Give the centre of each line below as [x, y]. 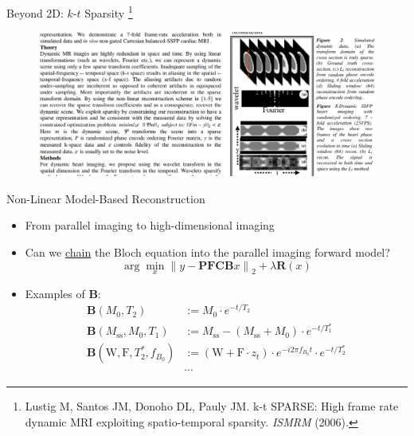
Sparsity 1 [109, 12]
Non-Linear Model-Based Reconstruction [106, 198]
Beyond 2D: [35, 12]
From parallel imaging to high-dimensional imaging [150, 225]
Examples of [55, 293]
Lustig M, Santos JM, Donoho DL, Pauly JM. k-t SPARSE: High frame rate [212, 406]
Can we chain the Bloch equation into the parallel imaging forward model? [207, 251]
